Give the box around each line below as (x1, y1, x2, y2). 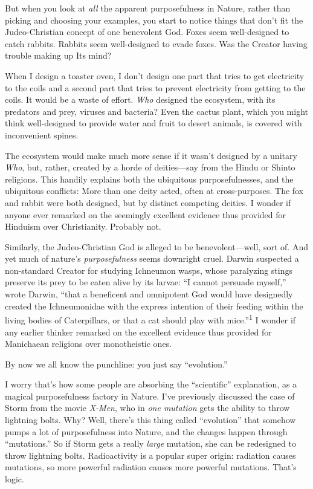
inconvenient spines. (5, 128, 79, 141)
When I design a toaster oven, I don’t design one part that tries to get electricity (5, 69, 305, 82)
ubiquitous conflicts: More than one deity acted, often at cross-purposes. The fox (5, 184, 304, 197)
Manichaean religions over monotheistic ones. (5, 337, 172, 350)
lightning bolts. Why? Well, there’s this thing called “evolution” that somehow (5, 413, 296, 426)
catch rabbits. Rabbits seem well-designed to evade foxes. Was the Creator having (5, 37, 308, 50)
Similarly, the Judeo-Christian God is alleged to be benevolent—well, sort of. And (5, 240, 308, 253)
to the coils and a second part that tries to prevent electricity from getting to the (5, 81, 306, 94)
